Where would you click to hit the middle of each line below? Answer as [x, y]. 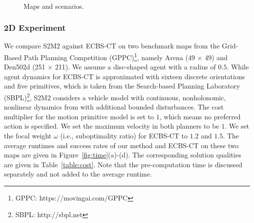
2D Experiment [35, 28]
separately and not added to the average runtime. [78, 174]
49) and [216, 57]
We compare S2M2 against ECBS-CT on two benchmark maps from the [112, 46]
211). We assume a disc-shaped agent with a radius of [135, 67]
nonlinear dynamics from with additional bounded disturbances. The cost [114, 107]
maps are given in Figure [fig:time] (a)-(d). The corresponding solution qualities [123, 155]
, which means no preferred [200, 116]
